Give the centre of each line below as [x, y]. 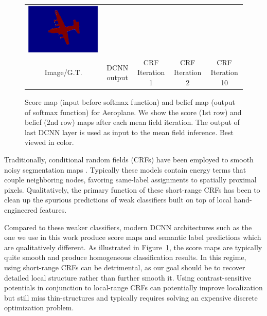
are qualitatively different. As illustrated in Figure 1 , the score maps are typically [133, 247]
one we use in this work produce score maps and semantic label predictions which [133, 237]
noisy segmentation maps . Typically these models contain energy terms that [125, 169]
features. [53, 210]
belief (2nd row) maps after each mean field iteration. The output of [132, 122]
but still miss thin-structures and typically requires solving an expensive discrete [131, 297]
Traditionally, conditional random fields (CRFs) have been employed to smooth [129, 160]
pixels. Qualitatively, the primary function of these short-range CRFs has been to [132, 189]
